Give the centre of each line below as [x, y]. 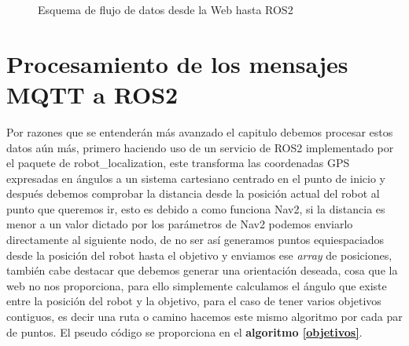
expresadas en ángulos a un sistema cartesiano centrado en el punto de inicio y [196, 178]
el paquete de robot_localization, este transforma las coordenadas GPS [178, 163]
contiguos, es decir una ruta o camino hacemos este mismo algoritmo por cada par [204, 317]
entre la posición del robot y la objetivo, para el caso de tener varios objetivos [194, 301]
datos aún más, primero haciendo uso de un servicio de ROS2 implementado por [200, 147]
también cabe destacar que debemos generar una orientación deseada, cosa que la [202, 270]
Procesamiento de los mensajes [177, 63]
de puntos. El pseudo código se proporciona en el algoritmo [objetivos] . [184, 331]
